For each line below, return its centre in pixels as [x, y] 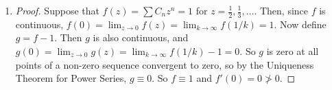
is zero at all [293, 51]
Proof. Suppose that [57, 10]
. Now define [300, 24]
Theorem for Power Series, [71, 78]
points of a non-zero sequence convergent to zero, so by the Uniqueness [165, 64]
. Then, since [281, 10]
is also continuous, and [141, 37]
